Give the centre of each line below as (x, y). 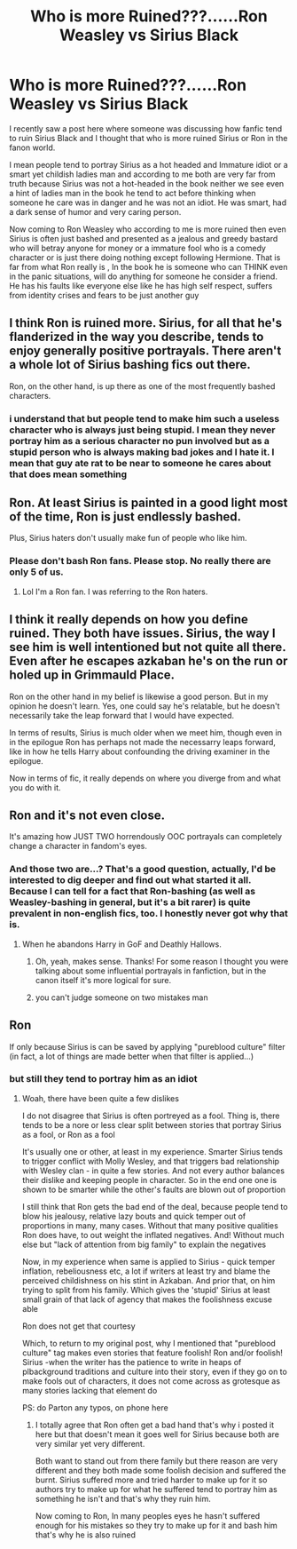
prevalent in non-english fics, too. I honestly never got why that (148, 914)
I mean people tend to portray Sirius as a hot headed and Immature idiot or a (148, 164)
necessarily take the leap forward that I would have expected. (122, 715)
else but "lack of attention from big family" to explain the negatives (144, 1244)
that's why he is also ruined (85, 1535)
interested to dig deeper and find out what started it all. (130, 880)
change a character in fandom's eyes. (78, 846)
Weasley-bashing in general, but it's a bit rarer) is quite (130, 902)
